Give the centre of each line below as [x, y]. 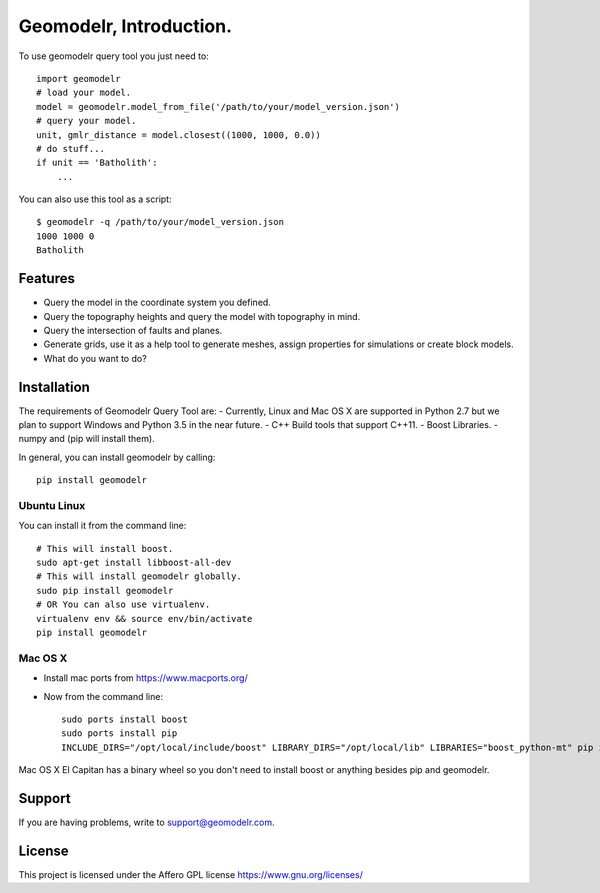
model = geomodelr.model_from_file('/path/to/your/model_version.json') [218, 106]
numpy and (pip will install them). [86, 439]
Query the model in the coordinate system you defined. [157, 302]
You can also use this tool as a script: [95, 199]
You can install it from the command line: [102, 526]
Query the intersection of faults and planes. [133, 330]
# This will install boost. [105, 548]
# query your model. [86, 121]
